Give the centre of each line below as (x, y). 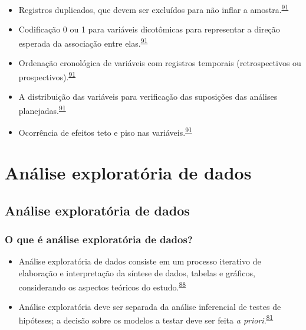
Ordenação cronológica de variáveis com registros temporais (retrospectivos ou (160, 63)
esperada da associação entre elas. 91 (83, 42)
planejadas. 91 (42, 109)
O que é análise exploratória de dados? (99, 239)
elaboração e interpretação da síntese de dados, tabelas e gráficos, (137, 273)
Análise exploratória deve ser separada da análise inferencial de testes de (150, 306)
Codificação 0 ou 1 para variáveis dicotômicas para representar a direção (149, 29)
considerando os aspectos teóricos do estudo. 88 (102, 286)
